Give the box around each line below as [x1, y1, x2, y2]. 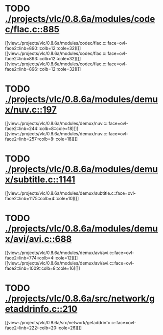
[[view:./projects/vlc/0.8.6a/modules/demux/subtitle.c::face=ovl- [5, 190, 136, 196]
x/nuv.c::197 [5, 104, 57, 115]
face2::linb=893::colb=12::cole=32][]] [5, 55, 81, 61]
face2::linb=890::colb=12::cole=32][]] [5, 45, 81, 51]
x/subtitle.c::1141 [5, 174, 75, 185]
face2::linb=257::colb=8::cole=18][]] [5, 136, 78, 142]
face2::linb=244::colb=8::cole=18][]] [5, 126, 79, 131]
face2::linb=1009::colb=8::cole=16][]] [5, 265, 80, 271]
